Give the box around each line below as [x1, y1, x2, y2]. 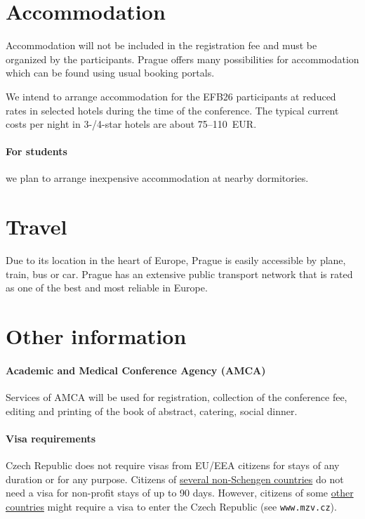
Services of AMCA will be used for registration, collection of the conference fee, [6, 390, 347, 405]
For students [6, 144, 67, 159]
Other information [6, 322, 187, 350]
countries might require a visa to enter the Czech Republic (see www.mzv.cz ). [6, 499, 337, 513]
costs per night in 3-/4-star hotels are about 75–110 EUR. [6, 117, 257, 131]
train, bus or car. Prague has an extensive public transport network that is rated [6, 266, 353, 281]
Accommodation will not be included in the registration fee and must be [6, 38, 317, 53]
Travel [6, 212, 67, 241]
